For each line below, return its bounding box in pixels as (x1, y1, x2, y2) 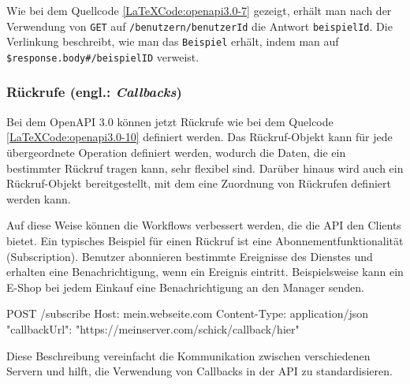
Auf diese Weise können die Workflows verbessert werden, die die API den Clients (6, 217, 401, 233)
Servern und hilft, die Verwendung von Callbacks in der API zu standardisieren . (6, 363, 393, 379)
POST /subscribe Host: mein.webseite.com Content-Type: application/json (6, 305, 369, 322)
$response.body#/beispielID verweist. (6, 48, 199, 65)
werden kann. (6, 190, 71, 207)
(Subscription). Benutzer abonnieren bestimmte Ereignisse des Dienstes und (6, 248, 373, 264)
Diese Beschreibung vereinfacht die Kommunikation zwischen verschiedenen (6, 347, 371, 363)
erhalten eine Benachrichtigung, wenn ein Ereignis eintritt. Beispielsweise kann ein (6, 263, 404, 280)
